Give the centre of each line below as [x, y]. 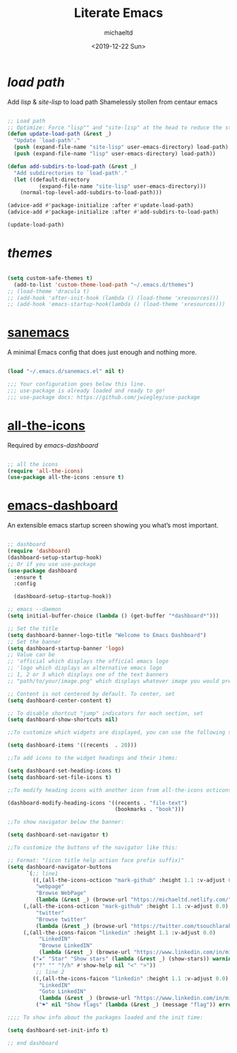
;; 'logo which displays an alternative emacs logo [85, 668]
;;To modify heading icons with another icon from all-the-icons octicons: [121, 790]
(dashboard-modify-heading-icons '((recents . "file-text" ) [98, 803]
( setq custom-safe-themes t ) [50, 278]
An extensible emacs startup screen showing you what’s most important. [113, 525]
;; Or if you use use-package [52, 564]
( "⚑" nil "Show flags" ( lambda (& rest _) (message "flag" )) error [135, 1005]
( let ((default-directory [52, 179]
